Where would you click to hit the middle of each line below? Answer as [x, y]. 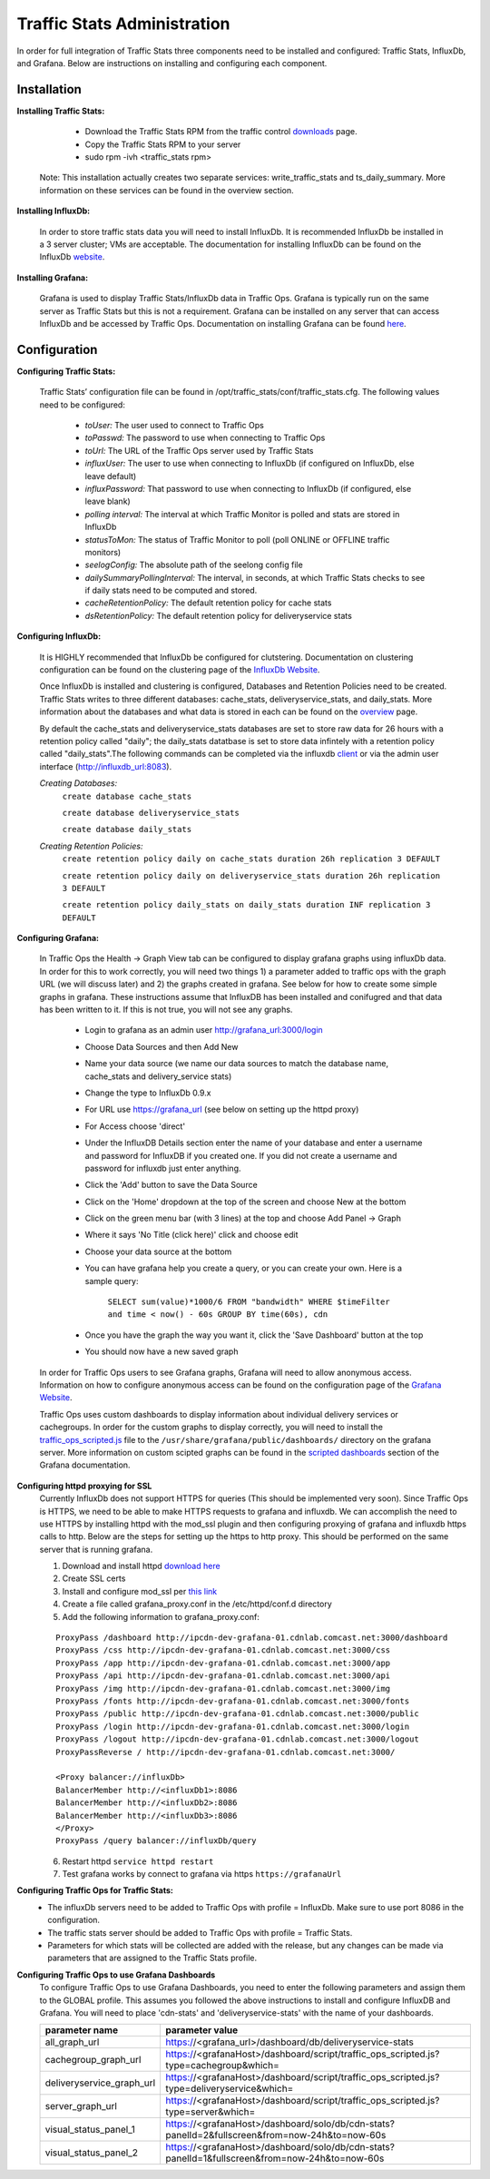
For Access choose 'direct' [135, 1126]
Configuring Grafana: [58, 938]
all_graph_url [72, 2042]
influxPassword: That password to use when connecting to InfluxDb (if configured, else [248, 488]
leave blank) [108, 501]
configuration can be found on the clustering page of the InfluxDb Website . [180, 670]
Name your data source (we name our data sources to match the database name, [237, 1064]
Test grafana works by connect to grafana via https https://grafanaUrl [202, 1874]
